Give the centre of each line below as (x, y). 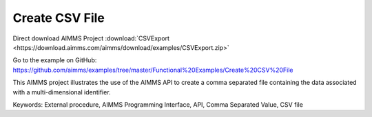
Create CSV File (59, 18)
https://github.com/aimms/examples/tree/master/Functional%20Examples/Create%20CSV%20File (153, 70)
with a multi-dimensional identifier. (62, 92)
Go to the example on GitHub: (55, 60)
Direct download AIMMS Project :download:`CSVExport (91, 38)
